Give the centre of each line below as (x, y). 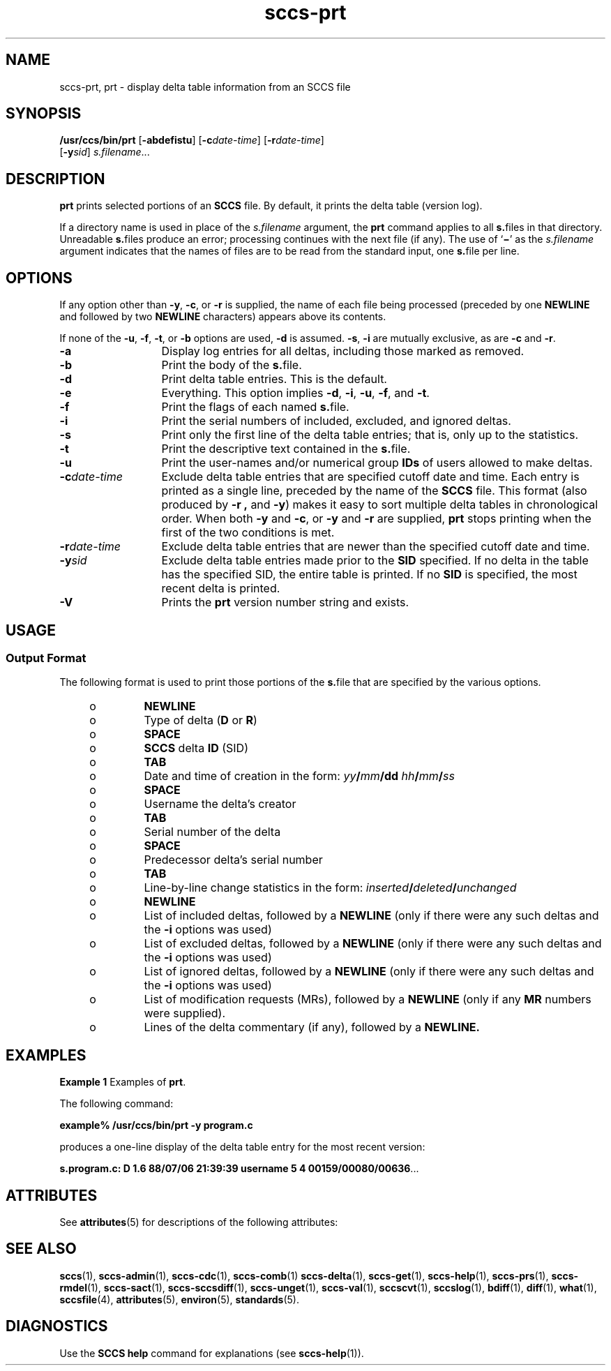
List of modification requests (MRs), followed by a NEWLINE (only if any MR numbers (368, 999)
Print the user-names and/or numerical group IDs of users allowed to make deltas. (377, 463)
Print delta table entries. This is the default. (274, 379)
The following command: (116, 1104)
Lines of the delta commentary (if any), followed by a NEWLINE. (312, 1027)
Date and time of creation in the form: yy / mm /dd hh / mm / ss (299, 776)
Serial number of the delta (212, 832)
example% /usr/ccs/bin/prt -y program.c (156, 1125)
